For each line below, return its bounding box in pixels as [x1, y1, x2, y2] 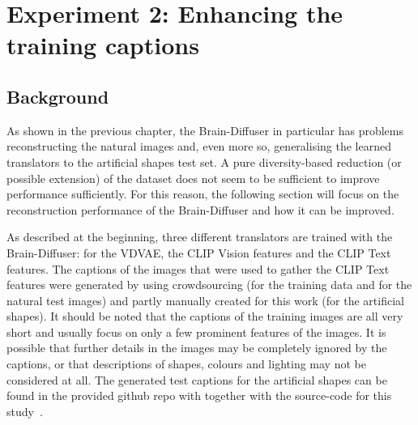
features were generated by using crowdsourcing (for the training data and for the [6, 276, 412, 293]
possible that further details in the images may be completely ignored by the [6, 339, 387, 356]
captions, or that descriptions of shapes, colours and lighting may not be [6, 355, 366, 372]
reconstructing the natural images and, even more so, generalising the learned [6, 138, 391, 155]
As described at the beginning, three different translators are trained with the [6, 228, 393, 245]
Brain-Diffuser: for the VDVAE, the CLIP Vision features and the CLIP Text [6, 244, 391, 261]
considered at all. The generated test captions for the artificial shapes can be [6, 371, 387, 388]
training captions [6, 28, 199, 62]
